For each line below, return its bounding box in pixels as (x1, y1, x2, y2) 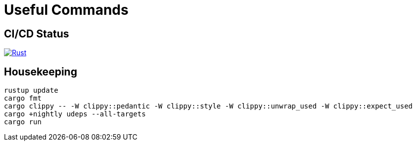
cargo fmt (4, 94, 42, 103)
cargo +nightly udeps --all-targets (4, 110, 146, 118)
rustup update (4, 86, 58, 95)
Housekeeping (4, 65, 77, 78)
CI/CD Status (4, 27, 69, 40)
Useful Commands (4, 1, 129, 18)
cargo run (4, 118, 42, 126)
